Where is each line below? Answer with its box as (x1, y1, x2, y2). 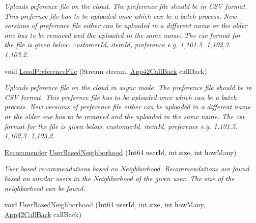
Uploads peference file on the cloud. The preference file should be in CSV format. (4, 1, 247, 11)
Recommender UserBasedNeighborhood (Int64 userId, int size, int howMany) (4, 147, 237, 157)
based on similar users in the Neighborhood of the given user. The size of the (4, 173, 235, 183)
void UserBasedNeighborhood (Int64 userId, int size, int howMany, (4, 199, 205, 210)
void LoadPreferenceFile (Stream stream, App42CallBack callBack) (4, 65, 207, 76)
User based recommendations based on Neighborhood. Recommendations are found (4, 163, 249, 174)
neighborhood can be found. (4, 183, 85, 193)
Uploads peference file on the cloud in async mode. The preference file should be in (4, 82, 252, 93)
